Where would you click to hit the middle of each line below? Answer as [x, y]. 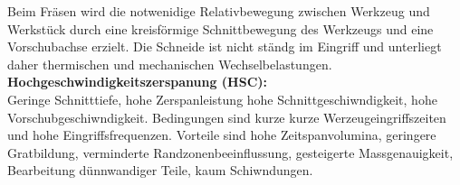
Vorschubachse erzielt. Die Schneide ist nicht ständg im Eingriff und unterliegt [225, 46]
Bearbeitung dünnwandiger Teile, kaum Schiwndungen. [160, 170]
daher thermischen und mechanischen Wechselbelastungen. [170, 64]
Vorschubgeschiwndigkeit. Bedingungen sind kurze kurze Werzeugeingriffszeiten [227, 117]
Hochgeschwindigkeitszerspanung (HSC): [138, 82]
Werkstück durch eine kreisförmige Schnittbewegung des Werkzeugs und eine [220, 28]
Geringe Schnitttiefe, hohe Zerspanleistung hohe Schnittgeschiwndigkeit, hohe [222, 99]
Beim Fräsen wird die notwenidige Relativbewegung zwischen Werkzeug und [219, 11]
